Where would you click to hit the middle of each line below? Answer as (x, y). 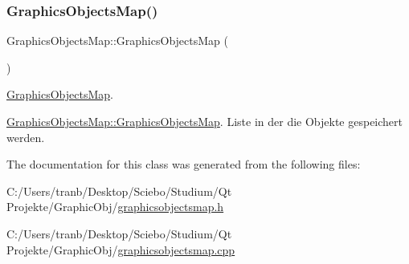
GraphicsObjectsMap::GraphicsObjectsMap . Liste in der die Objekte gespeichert (204, 121)
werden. (26, 137)
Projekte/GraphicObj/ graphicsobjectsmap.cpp (121, 249)
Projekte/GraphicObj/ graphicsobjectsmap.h (115, 207)
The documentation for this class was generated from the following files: (184, 164)
